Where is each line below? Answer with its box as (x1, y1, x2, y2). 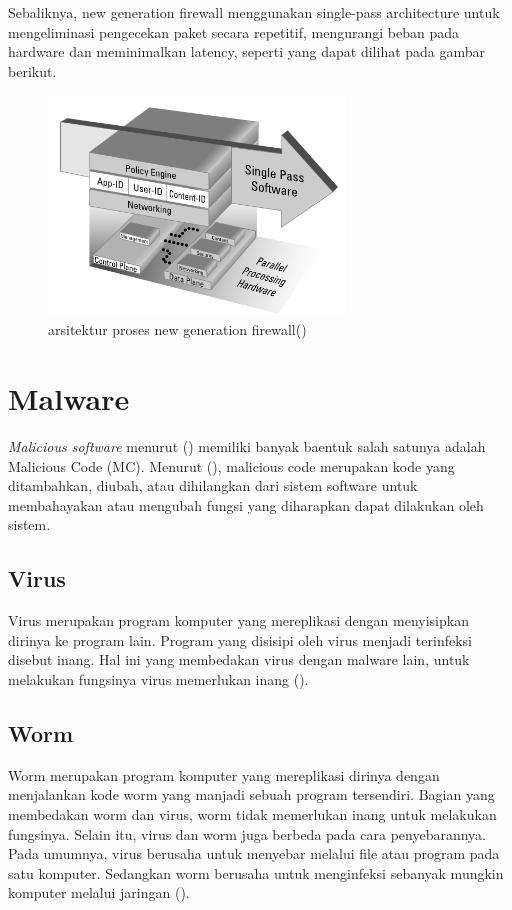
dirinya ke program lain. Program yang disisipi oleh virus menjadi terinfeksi (8, 629, 473, 650)
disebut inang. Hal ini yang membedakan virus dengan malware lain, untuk (8, 649, 470, 670)
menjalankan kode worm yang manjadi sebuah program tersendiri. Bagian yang (8, 784, 495, 805)
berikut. (8, 60, 57, 81)
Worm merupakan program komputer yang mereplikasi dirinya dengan (8, 764, 440, 785)
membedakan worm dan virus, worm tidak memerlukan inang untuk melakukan (8, 803, 497, 824)
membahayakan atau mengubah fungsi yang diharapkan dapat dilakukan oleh (8, 494, 484, 515)
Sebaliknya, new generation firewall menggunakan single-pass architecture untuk (8, 2, 500, 22)
